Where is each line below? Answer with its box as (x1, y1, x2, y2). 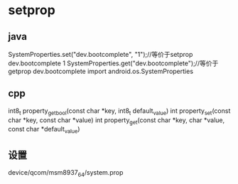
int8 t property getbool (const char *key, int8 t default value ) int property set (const (8, 106, 231, 117)
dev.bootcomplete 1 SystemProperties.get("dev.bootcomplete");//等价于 (8, 59, 219, 67)
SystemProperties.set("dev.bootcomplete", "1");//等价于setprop (8, 50, 193, 58)
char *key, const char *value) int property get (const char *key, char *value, (8, 116, 225, 126)
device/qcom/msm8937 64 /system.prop (8, 168, 124, 178)
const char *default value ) (8, 125, 80, 135)
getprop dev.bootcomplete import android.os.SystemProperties (8, 67, 194, 75)
